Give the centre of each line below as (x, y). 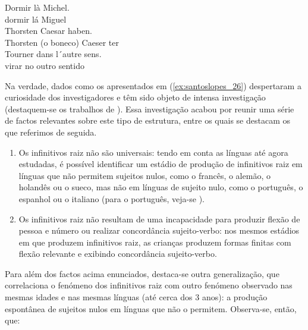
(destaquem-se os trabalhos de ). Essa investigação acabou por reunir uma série (150, 109)
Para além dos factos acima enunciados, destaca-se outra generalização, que (142, 273)
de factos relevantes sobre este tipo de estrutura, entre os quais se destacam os (147, 120)
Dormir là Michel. (37, 7)
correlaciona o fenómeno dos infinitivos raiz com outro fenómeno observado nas (149, 285)
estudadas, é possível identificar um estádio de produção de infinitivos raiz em (161, 164)
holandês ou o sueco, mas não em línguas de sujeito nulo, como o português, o (161, 187)
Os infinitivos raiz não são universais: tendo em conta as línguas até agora (153, 152)
